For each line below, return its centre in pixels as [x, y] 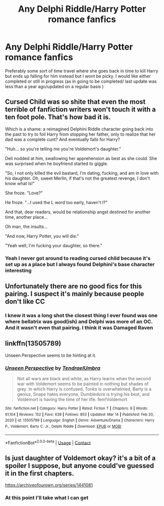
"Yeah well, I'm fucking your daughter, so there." [54, 245]
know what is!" [20, 183]
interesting [18, 270]
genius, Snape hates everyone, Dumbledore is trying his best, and [83, 394]
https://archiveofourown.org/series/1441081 [49, 485]
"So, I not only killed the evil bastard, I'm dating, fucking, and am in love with [82, 173]
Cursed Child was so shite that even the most [75, 102]
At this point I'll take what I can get [47, 498]
